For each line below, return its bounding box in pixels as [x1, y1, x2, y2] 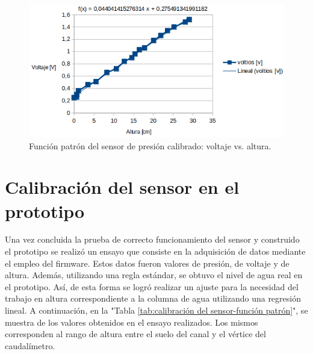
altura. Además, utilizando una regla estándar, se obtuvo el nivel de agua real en [5, 269, 303, 281]
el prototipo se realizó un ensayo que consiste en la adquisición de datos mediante [5, 245, 306, 258]
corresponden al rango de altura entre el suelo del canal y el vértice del [5, 328, 266, 340]
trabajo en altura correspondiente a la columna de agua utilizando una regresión [5, 292, 301, 305]
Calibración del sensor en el [5, 175, 240, 199]
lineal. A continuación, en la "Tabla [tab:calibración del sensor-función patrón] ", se [5, 304, 308, 317]
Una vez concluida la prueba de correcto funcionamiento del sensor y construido [5, 233, 300, 246]
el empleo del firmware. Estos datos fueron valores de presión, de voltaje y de [5, 256, 290, 269]
